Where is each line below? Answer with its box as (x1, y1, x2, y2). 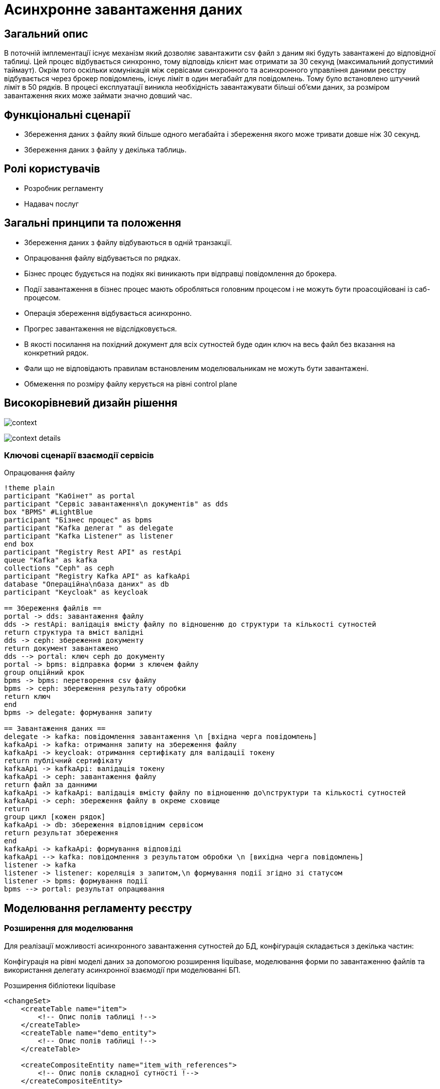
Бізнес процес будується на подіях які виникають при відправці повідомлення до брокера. (24, 269, 337, 278)
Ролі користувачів (4, 162, 100, 175)
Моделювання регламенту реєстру (4, 901, 192, 915)
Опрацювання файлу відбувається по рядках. (24, 253, 181, 262)
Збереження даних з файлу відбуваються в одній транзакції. (24, 238, 232, 247)
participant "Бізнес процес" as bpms (4, 516, 153, 524)
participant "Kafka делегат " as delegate (4, 524, 174, 532)
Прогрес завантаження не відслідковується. (24, 324, 177, 333)
